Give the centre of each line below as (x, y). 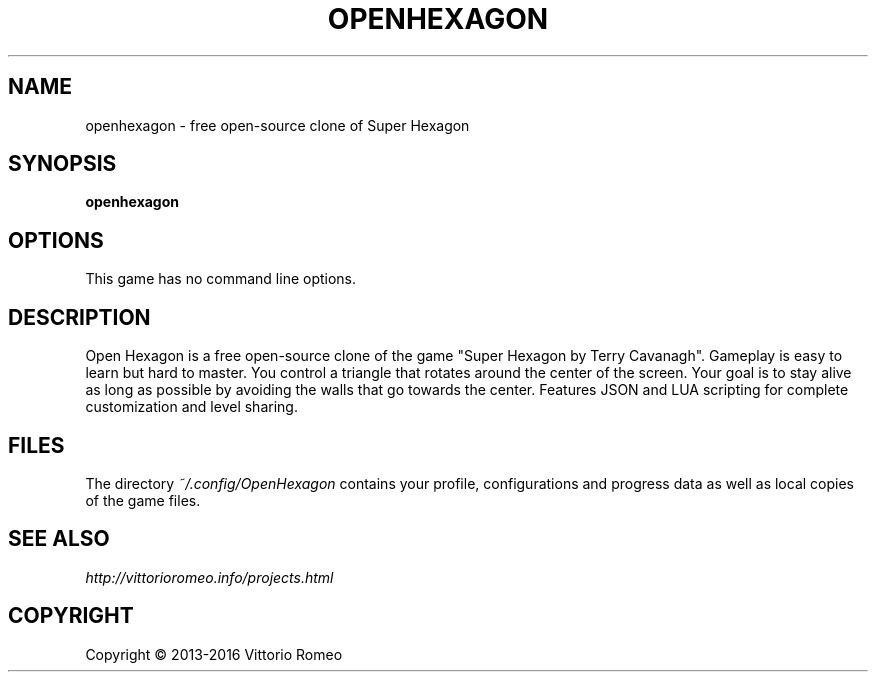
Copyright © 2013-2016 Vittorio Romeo (214, 654)
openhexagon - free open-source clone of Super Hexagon (277, 125)
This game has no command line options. (221, 279)
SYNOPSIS (62, 164)
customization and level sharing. (191, 407)
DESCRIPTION (79, 317)
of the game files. (143, 500)
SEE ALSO (59, 539)
